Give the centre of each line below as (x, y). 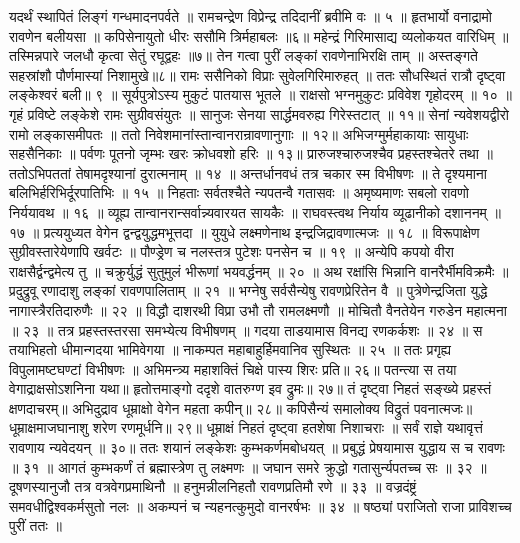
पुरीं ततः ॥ (35, 525)
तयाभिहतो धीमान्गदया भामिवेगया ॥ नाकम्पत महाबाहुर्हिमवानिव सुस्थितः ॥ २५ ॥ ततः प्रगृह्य (230, 349)
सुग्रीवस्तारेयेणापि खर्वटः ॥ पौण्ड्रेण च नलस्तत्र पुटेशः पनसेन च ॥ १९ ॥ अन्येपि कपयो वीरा (231, 251)
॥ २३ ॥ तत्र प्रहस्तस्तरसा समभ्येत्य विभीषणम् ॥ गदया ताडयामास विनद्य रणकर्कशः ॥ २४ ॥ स (246, 329)
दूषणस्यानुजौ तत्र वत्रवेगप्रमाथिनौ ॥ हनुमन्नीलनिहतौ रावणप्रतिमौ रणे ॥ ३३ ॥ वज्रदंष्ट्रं (213, 486)
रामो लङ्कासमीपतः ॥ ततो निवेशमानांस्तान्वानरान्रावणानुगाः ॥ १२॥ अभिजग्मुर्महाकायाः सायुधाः (239, 133)
